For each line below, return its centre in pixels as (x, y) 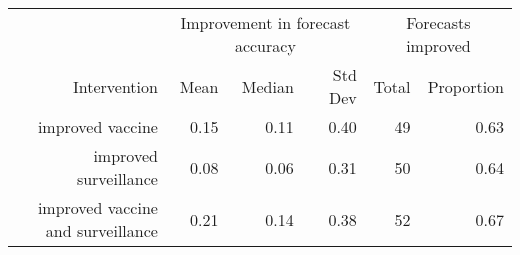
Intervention (115, 86)
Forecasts (438, 22)
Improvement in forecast (265, 22)
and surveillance (101, 230)
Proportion (465, 86)
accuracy (265, 45)
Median (267, 86)
